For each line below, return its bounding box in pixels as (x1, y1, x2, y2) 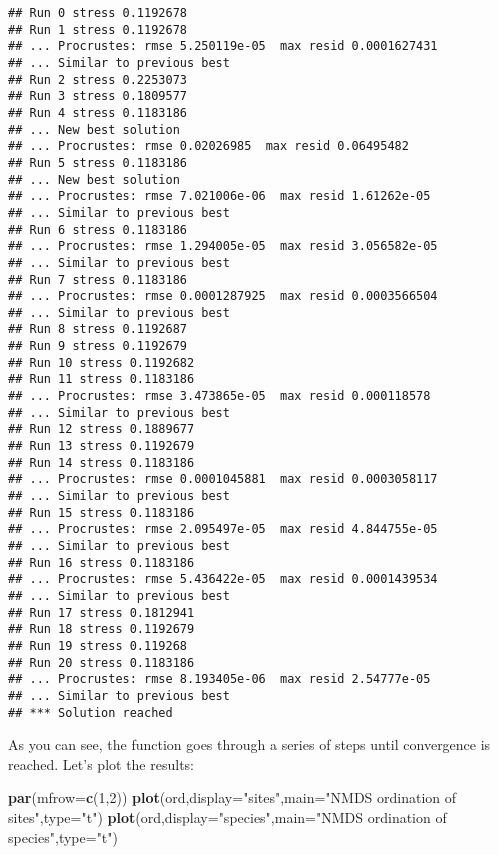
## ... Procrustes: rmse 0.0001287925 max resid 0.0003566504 (8, 289, 438, 304)
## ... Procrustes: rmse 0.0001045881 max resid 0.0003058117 (8, 472, 438, 487)
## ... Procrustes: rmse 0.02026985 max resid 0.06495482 (8, 139, 409, 154)
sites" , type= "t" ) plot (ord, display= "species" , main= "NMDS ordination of (8, 807, 447, 827)
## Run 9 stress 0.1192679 (8, 339, 187, 354)
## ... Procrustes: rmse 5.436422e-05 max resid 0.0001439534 (8, 572, 438, 587)
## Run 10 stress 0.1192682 (8, 355, 195, 370)
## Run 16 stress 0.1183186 (8, 555, 195, 570)
